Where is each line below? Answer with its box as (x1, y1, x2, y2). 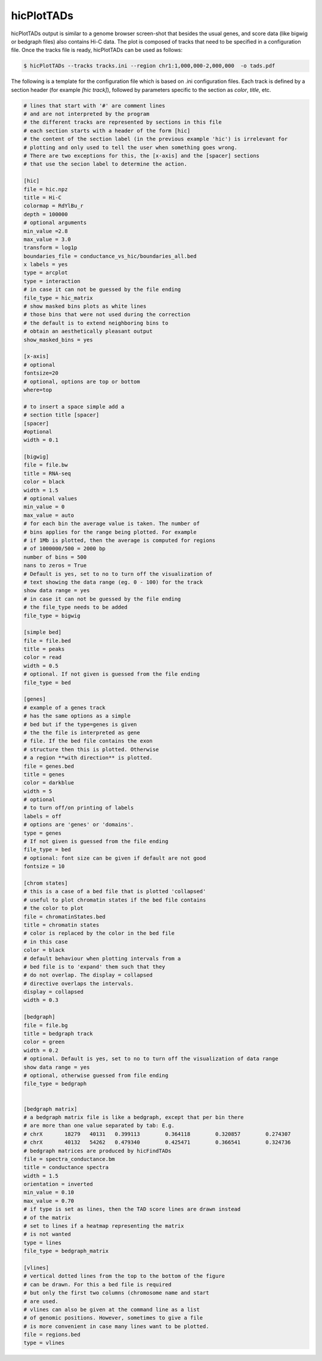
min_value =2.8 (23, 228, 68, 234)
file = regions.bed (23, 1331, 80, 1338)
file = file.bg (23, 1022, 68, 1029)
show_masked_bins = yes (23, 336, 94, 343)
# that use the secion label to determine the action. (23, 161, 187, 167)
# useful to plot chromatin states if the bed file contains (23, 896, 206, 903)
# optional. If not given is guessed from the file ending (23, 671, 200, 678)
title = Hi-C (23, 194, 62, 201)
